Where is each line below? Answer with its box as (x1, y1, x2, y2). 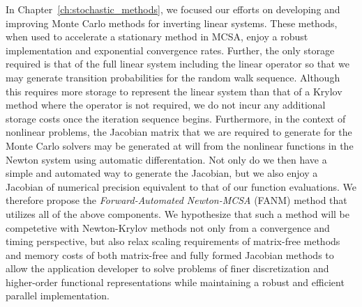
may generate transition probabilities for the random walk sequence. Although (6, 70, 340, 84)
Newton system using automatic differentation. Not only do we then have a (6, 152, 327, 166)
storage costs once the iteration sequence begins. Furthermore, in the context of (6, 111, 346, 125)
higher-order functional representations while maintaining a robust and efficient (6, 274, 345, 289)
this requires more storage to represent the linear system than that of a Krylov (6, 84, 342, 98)
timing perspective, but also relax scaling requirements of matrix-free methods (6, 234, 340, 249)
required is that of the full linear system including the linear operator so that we (6, 56, 349, 71)
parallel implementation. (6, 288, 110, 303)
